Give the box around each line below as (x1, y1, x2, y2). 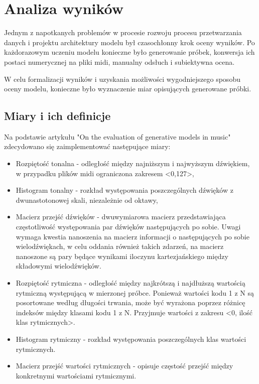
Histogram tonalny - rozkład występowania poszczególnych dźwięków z (16, 185, 233, 195)
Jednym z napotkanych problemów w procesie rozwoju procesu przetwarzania (4, 27, 242, 38)
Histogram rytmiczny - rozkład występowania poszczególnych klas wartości (16, 333, 246, 344)
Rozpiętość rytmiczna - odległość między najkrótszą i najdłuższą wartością (16, 278, 245, 288)
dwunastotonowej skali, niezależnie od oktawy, (16, 194, 158, 205)
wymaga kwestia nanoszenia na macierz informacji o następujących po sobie (16, 231, 249, 241)
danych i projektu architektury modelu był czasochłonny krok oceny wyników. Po (4, 37, 255, 47)
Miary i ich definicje (4, 108, 111, 123)
